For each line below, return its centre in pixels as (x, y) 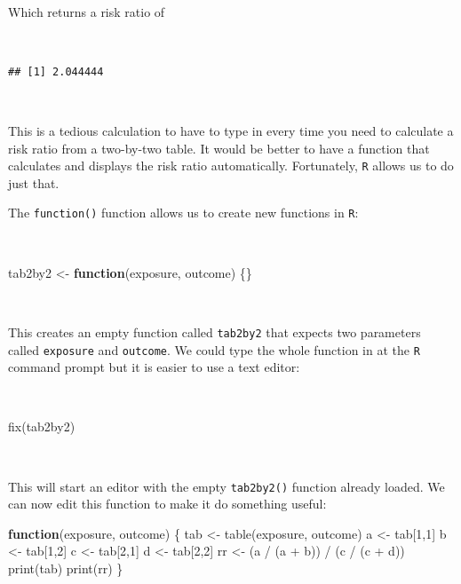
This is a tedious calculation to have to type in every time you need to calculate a (231, 130)
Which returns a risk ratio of (87, 11)
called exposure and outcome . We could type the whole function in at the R (214, 349)
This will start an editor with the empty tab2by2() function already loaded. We (227, 486)
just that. (34, 182)
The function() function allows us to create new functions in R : (183, 213)
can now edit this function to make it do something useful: (167, 504)
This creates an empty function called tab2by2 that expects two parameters (215, 331)
